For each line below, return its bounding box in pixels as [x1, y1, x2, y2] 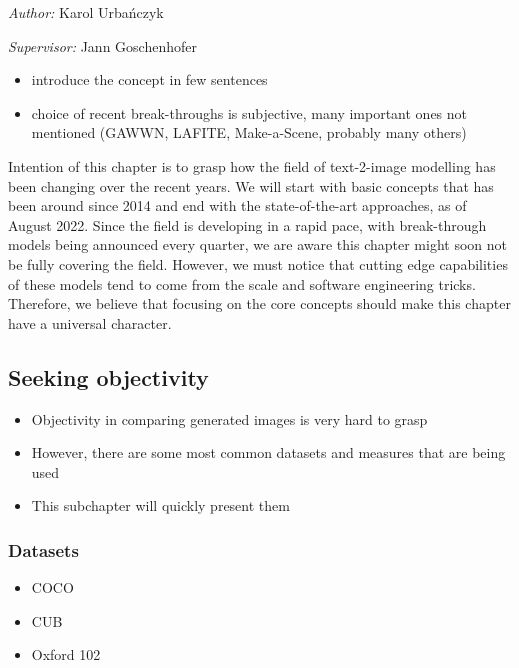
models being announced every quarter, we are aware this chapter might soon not [8, 234, 507, 255]
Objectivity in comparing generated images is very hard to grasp [31, 408, 428, 429]
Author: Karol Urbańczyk [8, 2, 164, 22]
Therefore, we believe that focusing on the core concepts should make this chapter [8, 293, 511, 314]
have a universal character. [8, 312, 172, 333]
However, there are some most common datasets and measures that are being [31, 442, 506, 463]
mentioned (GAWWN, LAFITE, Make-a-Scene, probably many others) [31, 122, 467, 143]
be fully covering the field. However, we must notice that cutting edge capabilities [8, 253, 508, 274]
